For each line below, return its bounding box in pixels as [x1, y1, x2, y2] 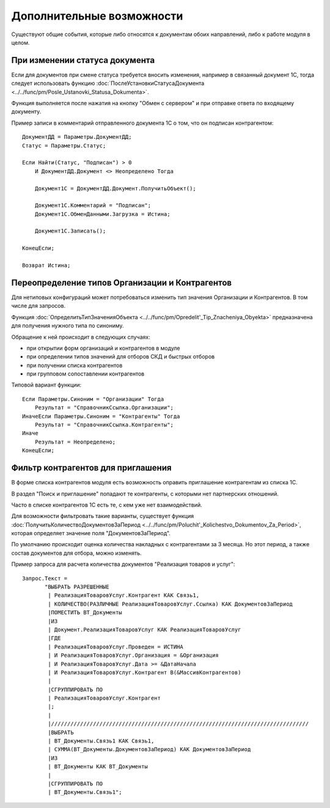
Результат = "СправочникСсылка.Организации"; [34, 404, 174, 411]
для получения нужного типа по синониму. [11, 322, 125, 330]
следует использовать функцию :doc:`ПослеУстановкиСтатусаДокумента [11, 80, 205, 87]
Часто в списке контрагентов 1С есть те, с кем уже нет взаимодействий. [11, 501, 203, 508]
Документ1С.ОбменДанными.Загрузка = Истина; [34, 210, 170, 217]
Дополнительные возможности [11, 9, 183, 23]
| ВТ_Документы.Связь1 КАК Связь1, [48, 738, 155, 744]
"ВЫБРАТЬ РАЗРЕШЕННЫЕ [45, 584, 109, 590]
